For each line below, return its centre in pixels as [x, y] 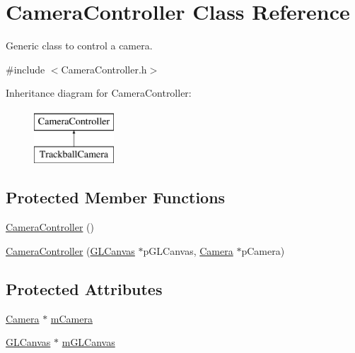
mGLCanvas [88, 342]
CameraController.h [104, 69]
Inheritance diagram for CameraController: [99, 93]
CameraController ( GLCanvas [70, 250]
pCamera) [263, 250]
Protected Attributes [84, 288]
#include [25, 69]
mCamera [71, 318]
